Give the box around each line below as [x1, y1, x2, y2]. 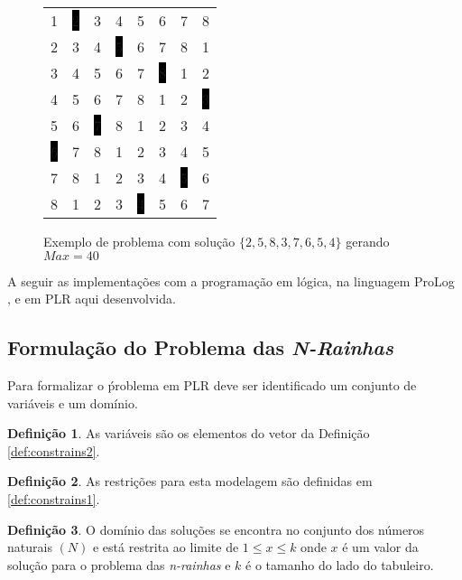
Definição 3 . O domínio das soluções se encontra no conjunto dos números [7, 519, 425, 538]
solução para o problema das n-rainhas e [7, 555, 231, 574]
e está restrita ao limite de [92, 538, 239, 557]
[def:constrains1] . [7, 489, 100, 508]
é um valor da [342, 538, 419, 557]
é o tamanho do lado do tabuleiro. [245, 555, 434, 574]
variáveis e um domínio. [7, 393, 138, 412]
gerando [346, 232, 390, 250]
